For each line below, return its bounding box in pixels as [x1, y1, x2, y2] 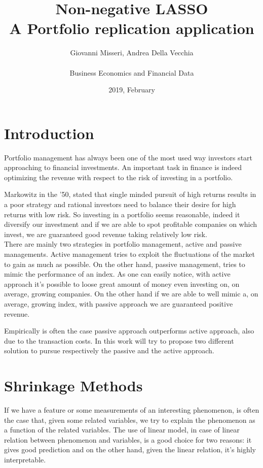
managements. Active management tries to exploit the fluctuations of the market [4, 248, 255, 259]
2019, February [108, 84, 155, 95]
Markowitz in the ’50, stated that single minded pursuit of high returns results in [4, 189, 256, 199]
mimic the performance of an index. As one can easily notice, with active [4, 269, 231, 279]
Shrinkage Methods [4, 375, 143, 396]
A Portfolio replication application [9, 18, 254, 39]
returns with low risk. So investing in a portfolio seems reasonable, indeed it [4, 209, 240, 219]
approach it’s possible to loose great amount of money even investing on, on [4, 278, 240, 289]
